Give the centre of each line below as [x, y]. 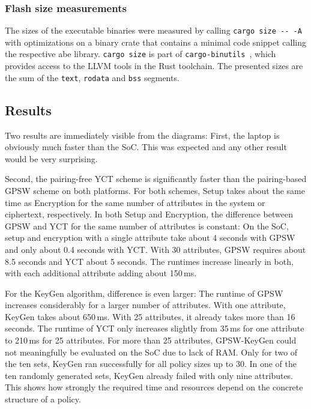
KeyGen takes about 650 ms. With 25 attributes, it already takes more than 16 [150, 316]
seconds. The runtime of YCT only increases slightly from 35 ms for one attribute [155, 328]
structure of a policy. [43, 399]
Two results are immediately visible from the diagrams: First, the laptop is [142, 135]
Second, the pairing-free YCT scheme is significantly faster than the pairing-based [156, 179]
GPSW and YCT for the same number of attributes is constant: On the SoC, [147, 226]
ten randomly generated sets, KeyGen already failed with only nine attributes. [149, 375]
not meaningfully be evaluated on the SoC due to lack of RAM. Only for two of [151, 352]
